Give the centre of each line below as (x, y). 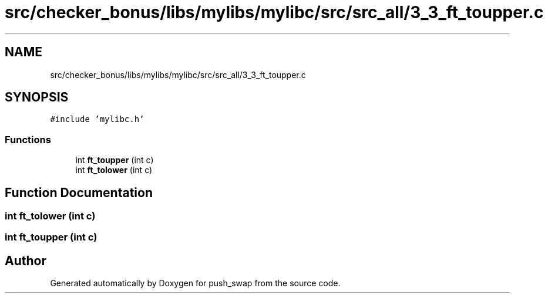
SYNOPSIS (37, 97)
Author (26, 260)
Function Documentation (79, 192)
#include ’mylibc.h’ (97, 119)
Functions (28, 139)
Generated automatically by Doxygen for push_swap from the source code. (195, 283)
